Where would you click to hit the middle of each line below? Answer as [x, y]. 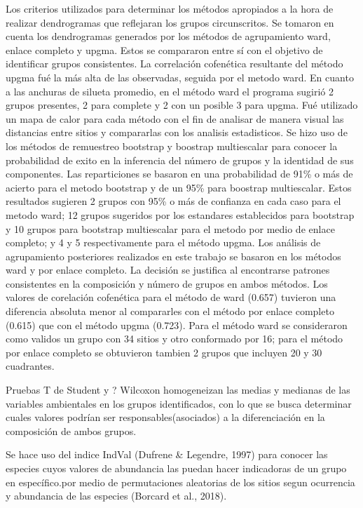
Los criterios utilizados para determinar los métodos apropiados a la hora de [170, 8]
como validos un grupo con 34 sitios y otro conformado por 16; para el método [174, 339]
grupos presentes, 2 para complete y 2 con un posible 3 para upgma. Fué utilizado [182, 105]
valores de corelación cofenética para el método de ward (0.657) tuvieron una [171, 297]
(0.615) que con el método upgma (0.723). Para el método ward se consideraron [177, 325]
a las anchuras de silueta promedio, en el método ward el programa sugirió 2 [170, 91]
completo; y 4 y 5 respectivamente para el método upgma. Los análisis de [163, 242]
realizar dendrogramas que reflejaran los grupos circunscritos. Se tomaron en [170, 22]
